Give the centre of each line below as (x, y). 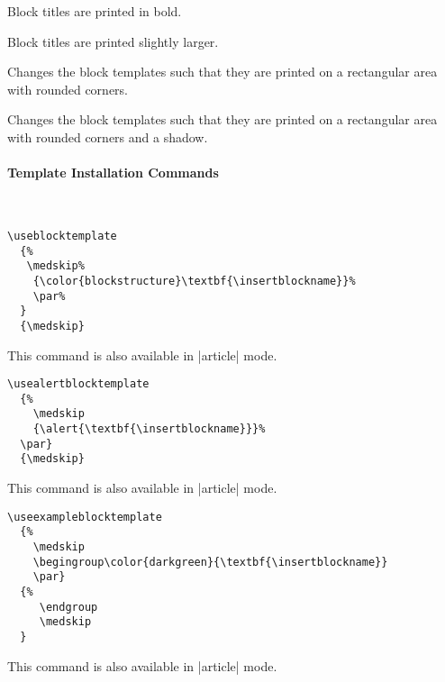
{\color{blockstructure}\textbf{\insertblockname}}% (194, 281)
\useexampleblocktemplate (85, 517)
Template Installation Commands (113, 173)
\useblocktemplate (62, 236)
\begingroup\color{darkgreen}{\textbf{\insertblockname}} (210, 562)
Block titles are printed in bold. (95, 11)
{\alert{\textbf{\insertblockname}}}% (149, 429)
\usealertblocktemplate (78, 384)
